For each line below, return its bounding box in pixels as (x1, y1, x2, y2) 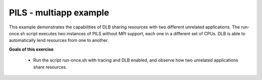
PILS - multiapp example (9, 7, 109, 18)
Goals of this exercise (9, 46, 54, 52)
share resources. (33, 64, 67, 70)
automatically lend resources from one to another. (9, 38, 109, 43)
